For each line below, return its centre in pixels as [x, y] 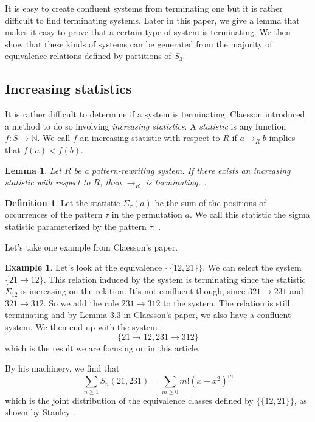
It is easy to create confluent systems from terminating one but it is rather [144, 8]
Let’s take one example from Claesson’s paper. [92, 247]
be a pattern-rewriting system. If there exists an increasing [182, 170]
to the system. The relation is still [227, 303]
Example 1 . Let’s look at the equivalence [84, 267]
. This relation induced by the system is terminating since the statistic [175, 279]
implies [282, 138]
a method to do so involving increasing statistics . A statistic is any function [146, 126]
